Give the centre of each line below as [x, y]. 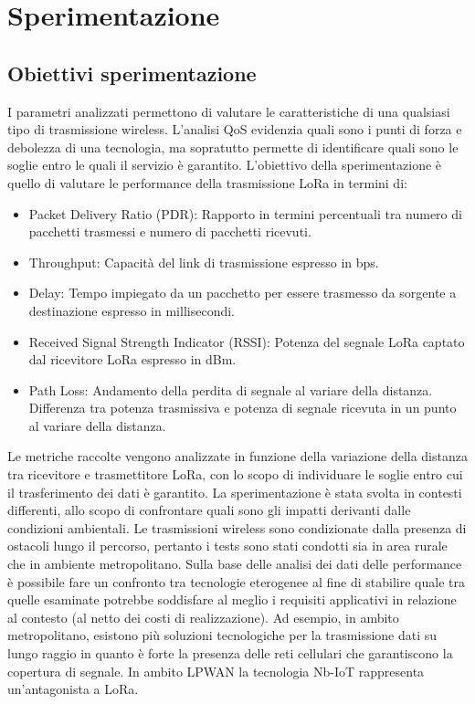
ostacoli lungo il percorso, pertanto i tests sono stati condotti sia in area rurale [227, 546]
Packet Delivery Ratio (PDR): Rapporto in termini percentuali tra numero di [245, 213]
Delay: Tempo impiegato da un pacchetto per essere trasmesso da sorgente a [243, 293]
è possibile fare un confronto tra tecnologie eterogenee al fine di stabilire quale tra [236, 581]
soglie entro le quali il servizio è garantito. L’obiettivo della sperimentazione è [225, 165]
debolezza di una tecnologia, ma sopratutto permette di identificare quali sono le [233, 147]
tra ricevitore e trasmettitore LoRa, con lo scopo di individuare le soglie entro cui [235, 474]
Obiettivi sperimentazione [132, 73]
